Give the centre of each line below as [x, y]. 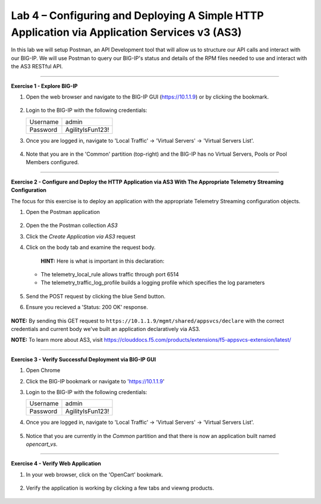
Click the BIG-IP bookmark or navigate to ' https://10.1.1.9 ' [95, 381]
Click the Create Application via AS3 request [81, 236]
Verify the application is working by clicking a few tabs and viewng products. [120, 488]
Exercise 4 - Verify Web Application [56, 464]
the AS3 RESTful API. [37, 67]
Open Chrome [43, 370]
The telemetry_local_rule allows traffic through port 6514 [110, 274]
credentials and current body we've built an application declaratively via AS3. [106, 329]
